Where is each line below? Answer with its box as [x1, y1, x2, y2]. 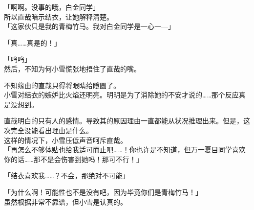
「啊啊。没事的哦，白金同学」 [4, 2, 100, 12]
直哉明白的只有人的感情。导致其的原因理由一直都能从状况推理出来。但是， [4, 116, 243, 126]
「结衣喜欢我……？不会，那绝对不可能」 [4, 170, 129, 181]
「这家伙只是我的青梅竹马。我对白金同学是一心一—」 [4, 21, 175, 31]
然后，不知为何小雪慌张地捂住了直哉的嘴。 [4, 63, 141, 73]
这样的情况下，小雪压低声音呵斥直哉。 [4, 135, 127, 145]
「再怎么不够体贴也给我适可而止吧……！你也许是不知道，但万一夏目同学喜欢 [4, 144, 246, 155]
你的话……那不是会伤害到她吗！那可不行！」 [4, 154, 143, 164]
